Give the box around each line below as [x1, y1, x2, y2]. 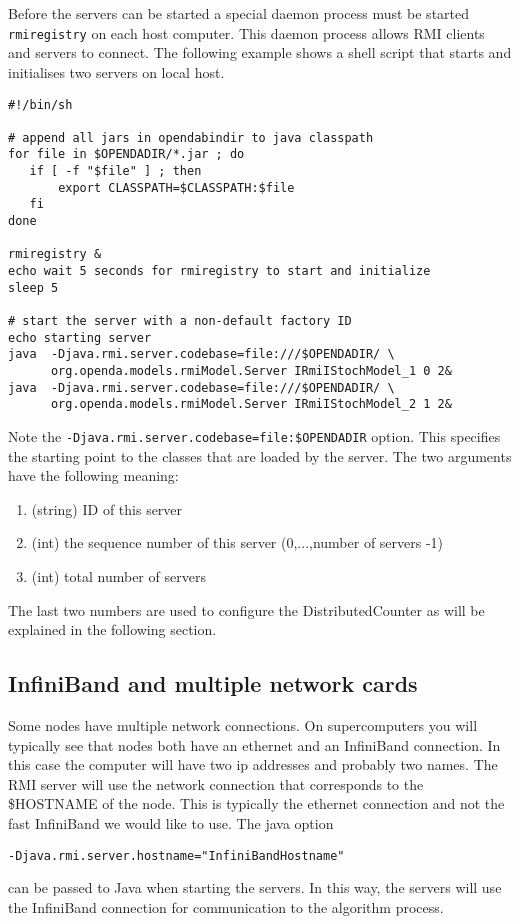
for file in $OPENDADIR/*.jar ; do [8, 147, 245, 162]
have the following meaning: [8, 465, 179, 486]
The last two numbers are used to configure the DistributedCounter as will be [8, 599, 485, 620]
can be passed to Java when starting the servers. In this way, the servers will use [8, 877, 502, 898]
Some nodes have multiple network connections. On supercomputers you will [8, 714, 478, 735]
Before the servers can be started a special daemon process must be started [8, 3, 470, 23]
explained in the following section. [8, 619, 217, 640]
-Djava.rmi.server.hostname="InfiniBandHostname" [8, 848, 345, 863]
